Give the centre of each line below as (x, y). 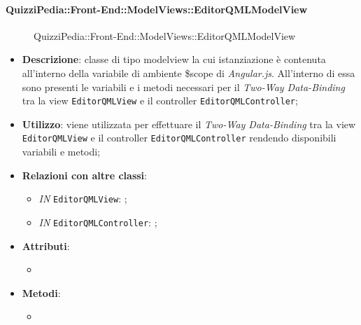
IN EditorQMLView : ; (83, 199)
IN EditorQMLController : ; (98, 222)
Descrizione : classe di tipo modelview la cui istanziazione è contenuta (174, 59)
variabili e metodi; (61, 152)
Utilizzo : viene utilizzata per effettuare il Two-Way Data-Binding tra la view (189, 124)
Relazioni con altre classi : (84, 175)
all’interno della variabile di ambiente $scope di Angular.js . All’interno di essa (189, 72)
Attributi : (46, 246)
